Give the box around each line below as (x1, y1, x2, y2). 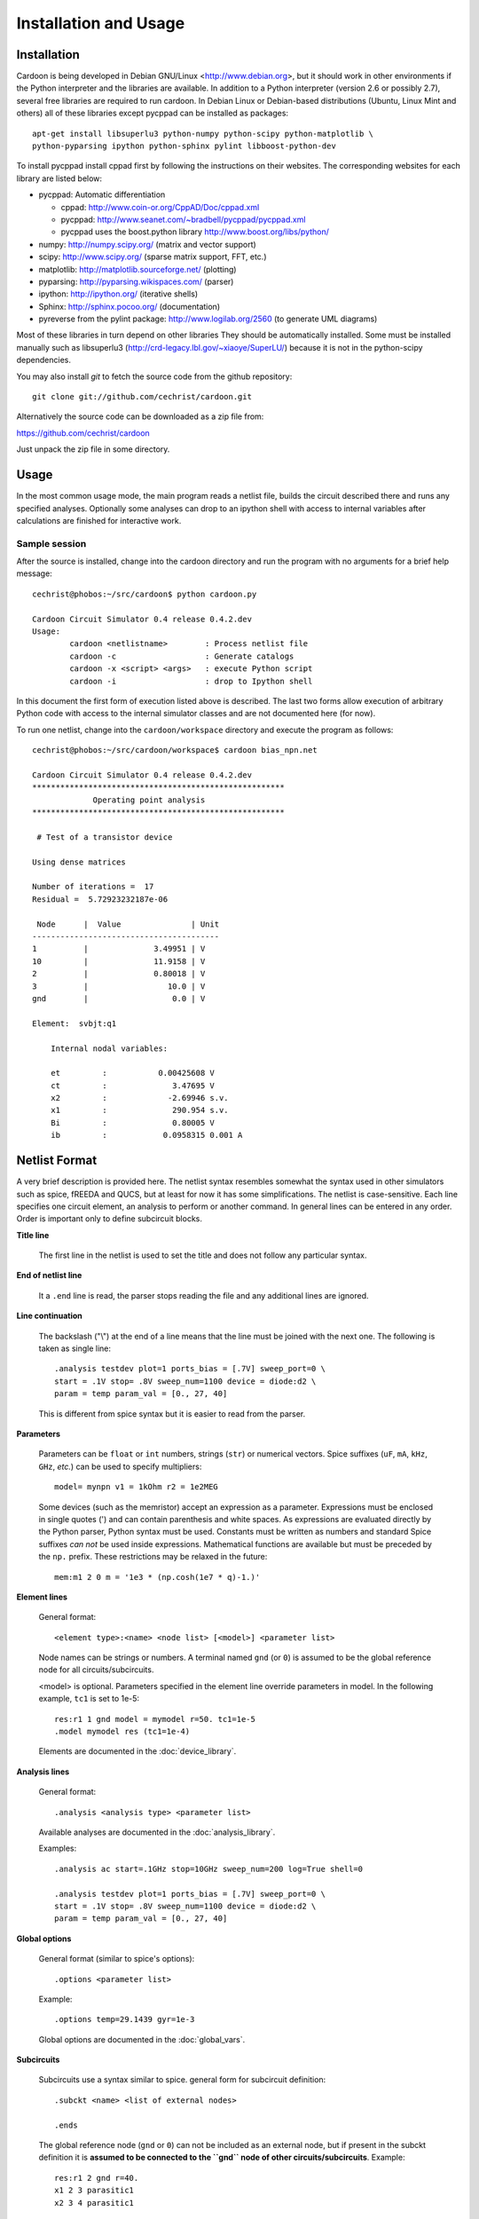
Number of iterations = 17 (32, 881, 154, 892)
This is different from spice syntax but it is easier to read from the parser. (38, 1408, 306, 1419)
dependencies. (16, 355, 71, 366)
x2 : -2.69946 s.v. (50, 1093, 230, 1103)
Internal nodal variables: (50, 1043, 169, 1054)
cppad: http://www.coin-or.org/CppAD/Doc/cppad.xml (60, 201, 260, 212)
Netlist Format (16, 1153, 98, 1168)
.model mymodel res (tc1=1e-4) (54, 1726, 191, 1737)
